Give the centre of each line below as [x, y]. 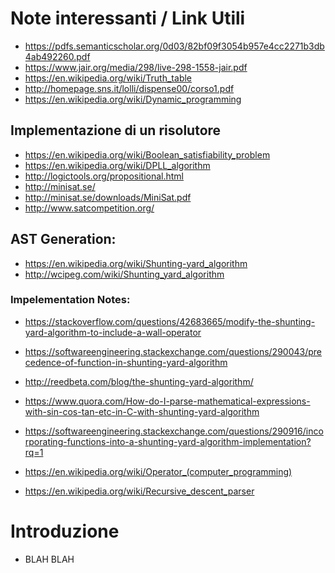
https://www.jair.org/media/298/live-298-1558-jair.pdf [136, 67]
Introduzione [65, 531]
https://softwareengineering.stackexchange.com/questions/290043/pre [173, 351]
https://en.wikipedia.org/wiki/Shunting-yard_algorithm [136, 263]
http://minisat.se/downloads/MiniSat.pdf [108, 197]
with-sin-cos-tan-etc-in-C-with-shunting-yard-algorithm [142, 411]
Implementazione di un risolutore [116, 130]
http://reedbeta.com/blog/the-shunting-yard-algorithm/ [139, 381]
